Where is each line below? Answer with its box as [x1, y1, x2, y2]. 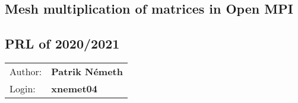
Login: [9, 81, 36, 95]
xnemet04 [51, 81, 97, 95]
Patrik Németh [51, 64, 123, 78]
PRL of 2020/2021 [5, 34, 120, 53]
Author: [9, 64, 42, 78]
